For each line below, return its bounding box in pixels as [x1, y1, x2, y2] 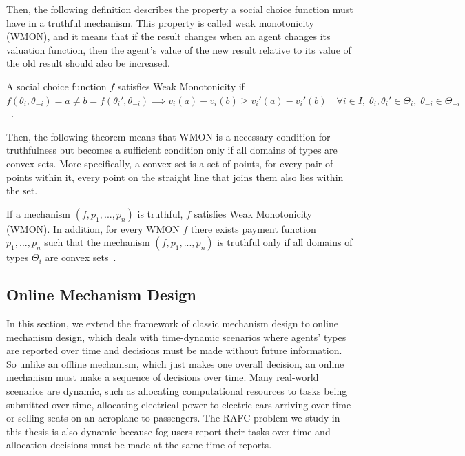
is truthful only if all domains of [217, 235, 353, 249]
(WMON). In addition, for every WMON [6, 221, 180, 236]
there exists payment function [190, 221, 316, 236]
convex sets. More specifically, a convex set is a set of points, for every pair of [6, 156, 333, 170]
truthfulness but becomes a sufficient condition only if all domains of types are [6, 143, 338, 157]
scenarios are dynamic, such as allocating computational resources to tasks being [6, 384, 347, 398]
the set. [6, 183, 38, 198]
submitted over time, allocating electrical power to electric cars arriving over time [6, 397, 351, 411]
